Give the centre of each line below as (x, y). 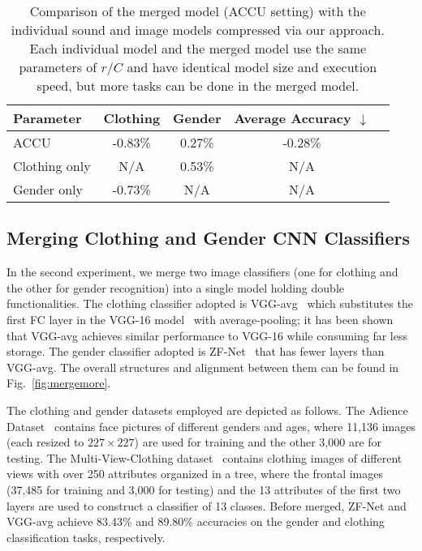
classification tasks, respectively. (86, 537)
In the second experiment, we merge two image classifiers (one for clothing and (202, 272)
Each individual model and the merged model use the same (198, 48)
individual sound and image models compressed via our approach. (198, 30)
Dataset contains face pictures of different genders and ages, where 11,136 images (211, 426)
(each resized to (45, 442)
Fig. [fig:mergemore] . (59, 383)
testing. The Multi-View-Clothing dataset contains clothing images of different (205, 457)
